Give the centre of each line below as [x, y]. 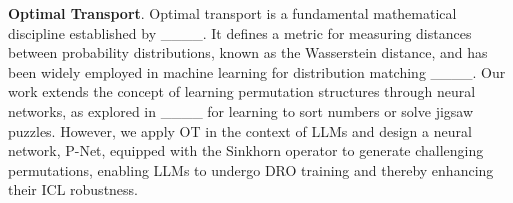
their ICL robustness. [73, 189]
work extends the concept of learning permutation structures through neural [242, 91]
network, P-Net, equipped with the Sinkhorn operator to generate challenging [246, 150]
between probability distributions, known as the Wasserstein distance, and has [248, 52]
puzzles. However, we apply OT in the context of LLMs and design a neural [240, 130]
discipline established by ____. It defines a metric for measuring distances [240, 32]
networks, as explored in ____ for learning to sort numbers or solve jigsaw [241, 110]
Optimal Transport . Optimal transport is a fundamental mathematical [232, 13]
